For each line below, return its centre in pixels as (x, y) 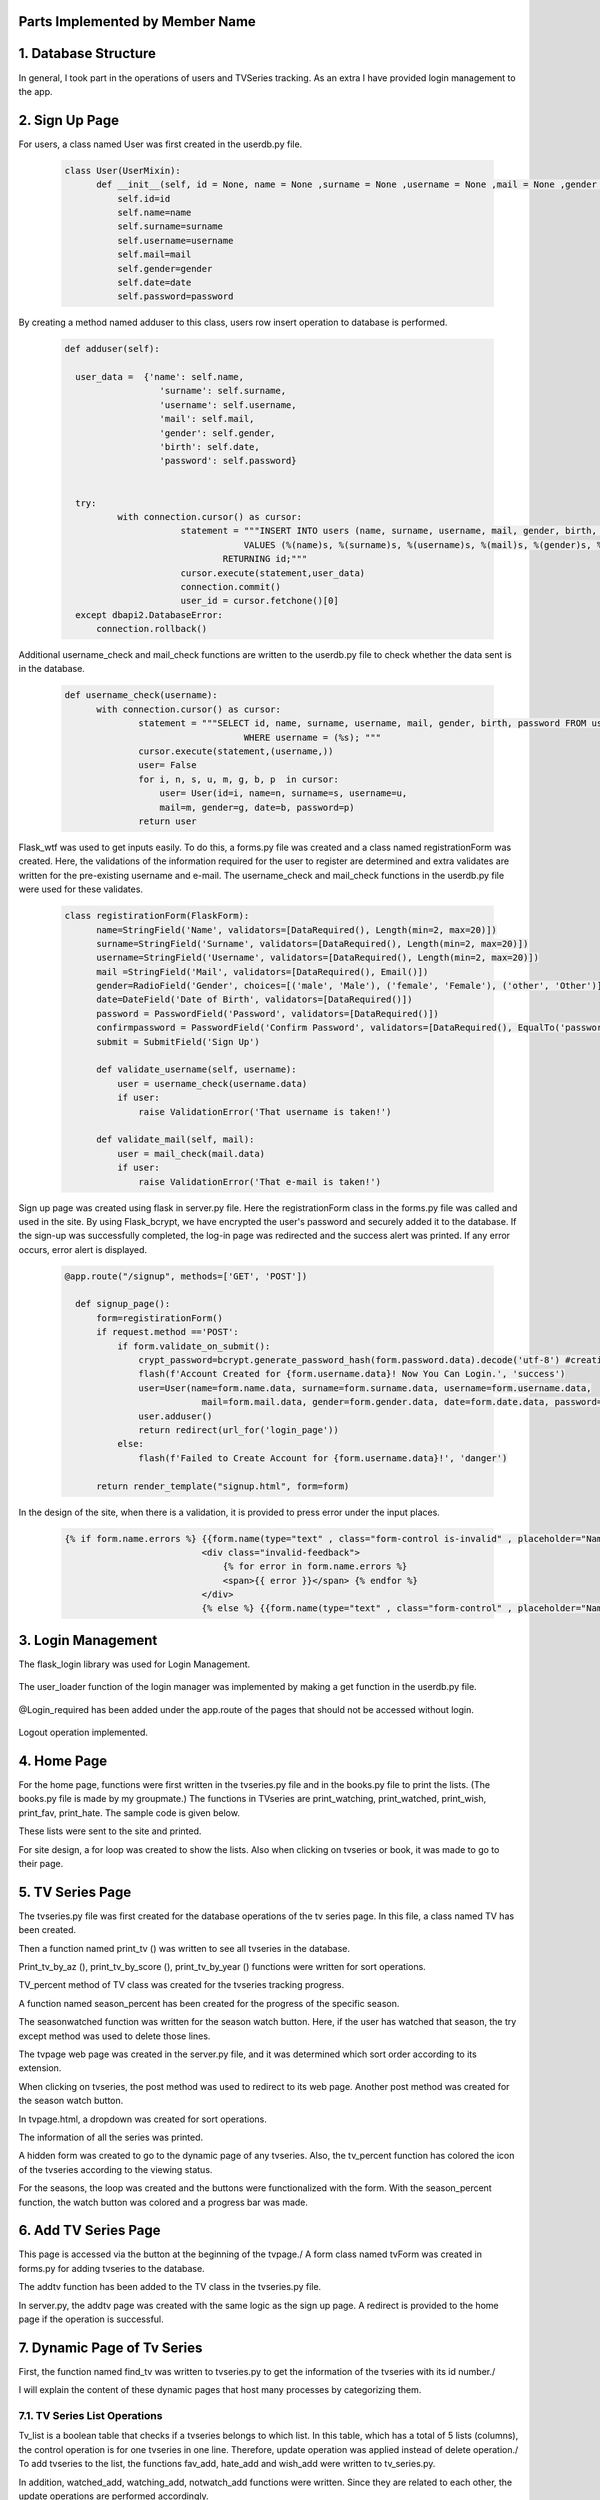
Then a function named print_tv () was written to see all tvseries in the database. (184, 1948)
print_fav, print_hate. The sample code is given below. (129, 1812)
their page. (41, 1863)
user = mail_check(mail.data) (190, 1153)
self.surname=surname (170, 226)
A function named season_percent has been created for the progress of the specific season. (209, 2003)
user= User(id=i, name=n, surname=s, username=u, (283, 793)
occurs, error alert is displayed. (83, 1249)
